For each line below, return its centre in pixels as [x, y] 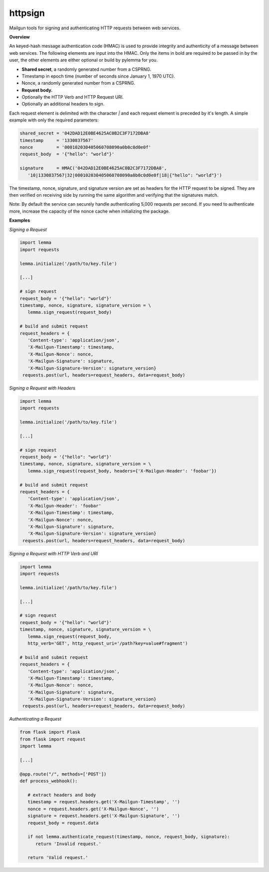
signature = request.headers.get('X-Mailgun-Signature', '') [104, 816]
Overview [19, 37]
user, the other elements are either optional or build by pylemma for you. [83, 60]
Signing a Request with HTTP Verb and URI [54, 553]
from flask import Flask [50, 732]
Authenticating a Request [35, 719]
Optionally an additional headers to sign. [63, 104]
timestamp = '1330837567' [57, 140]
